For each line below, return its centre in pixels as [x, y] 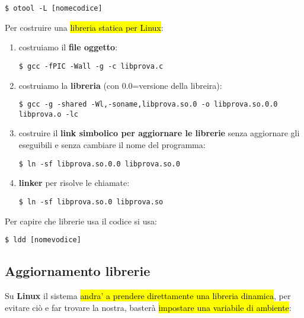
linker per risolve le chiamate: [74, 183]
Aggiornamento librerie [78, 271]
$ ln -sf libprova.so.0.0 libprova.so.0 [99, 164]
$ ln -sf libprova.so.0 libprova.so [91, 202]
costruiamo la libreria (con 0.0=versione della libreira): [120, 85]
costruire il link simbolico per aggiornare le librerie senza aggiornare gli [159, 133]
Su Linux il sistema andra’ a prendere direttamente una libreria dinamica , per [148, 295]
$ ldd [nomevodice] [43, 240]
